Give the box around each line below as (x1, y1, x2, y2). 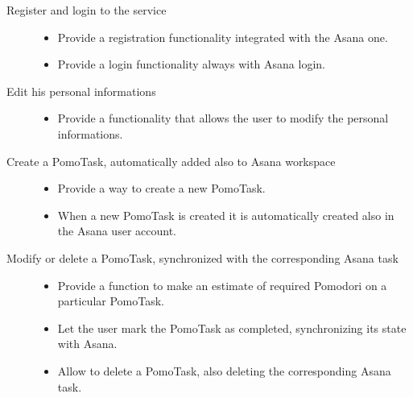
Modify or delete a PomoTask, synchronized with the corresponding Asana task (6, 249, 399, 266)
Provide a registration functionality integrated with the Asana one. (57, 28, 388, 45)
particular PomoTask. (57, 292, 164, 309)
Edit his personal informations (6, 82, 156, 99)
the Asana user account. (57, 222, 176, 239)
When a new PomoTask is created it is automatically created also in (57, 206, 394, 223)
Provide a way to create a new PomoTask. (57, 180, 266, 197)
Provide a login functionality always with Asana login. (57, 56, 325, 73)
